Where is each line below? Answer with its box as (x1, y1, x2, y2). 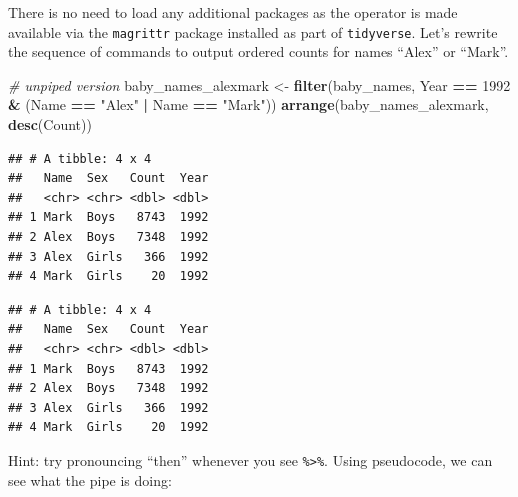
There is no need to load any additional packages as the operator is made (8, 2, 458, 22)
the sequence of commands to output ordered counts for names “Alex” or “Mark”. (8, 41, 509, 62)
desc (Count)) (8, 114, 92, 135)
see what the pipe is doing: (8, 469, 172, 490)
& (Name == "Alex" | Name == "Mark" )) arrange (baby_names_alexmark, (8, 94, 489, 115)
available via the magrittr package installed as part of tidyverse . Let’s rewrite (8, 21, 498, 42)
